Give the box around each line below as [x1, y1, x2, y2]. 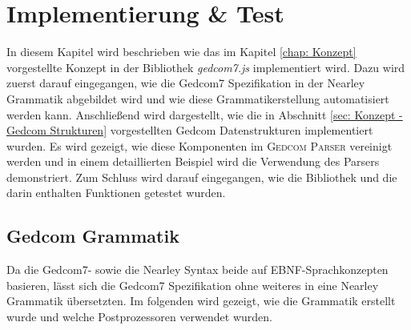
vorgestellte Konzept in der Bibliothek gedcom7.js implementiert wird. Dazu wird [6, 58, 405, 75]
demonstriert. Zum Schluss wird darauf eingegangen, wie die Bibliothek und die [6, 168, 397, 185]
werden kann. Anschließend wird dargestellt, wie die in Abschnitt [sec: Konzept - [6, 106, 403, 123]
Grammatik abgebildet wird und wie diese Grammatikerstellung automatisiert [6, 90, 389, 107]
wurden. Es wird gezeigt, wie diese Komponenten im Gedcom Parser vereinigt [6, 137, 393, 154]
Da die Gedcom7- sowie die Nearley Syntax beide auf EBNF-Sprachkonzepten [6, 261, 389, 278]
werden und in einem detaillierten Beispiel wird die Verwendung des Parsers [6, 153, 380, 170]
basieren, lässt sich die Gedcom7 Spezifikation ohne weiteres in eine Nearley [6, 276, 379, 293]
